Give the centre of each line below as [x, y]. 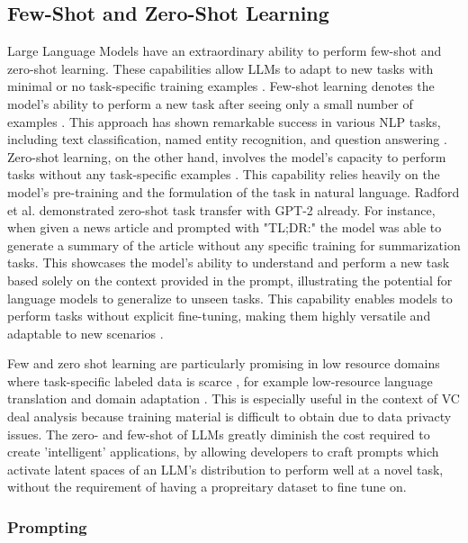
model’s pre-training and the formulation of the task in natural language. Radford [234, 191]
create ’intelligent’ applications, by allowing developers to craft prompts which [223, 452]
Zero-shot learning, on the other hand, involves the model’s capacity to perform [227, 156]
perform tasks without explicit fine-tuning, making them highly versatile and [219, 316]
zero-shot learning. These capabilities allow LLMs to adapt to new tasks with [220, 68]
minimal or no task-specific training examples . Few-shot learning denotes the [221, 86]
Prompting [47, 526]
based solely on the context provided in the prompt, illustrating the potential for [230, 280]
